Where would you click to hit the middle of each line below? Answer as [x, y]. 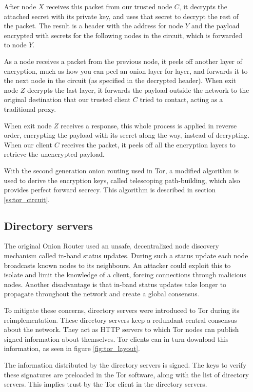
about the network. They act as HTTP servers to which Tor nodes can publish [121, 329]
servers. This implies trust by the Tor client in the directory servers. [106, 384]
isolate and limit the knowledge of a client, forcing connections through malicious [125, 275]
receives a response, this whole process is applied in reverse [149, 125]
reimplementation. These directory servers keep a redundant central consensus [121, 320]
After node [20, 6]
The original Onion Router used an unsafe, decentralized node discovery [112, 246]
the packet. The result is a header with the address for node [94, 26]
